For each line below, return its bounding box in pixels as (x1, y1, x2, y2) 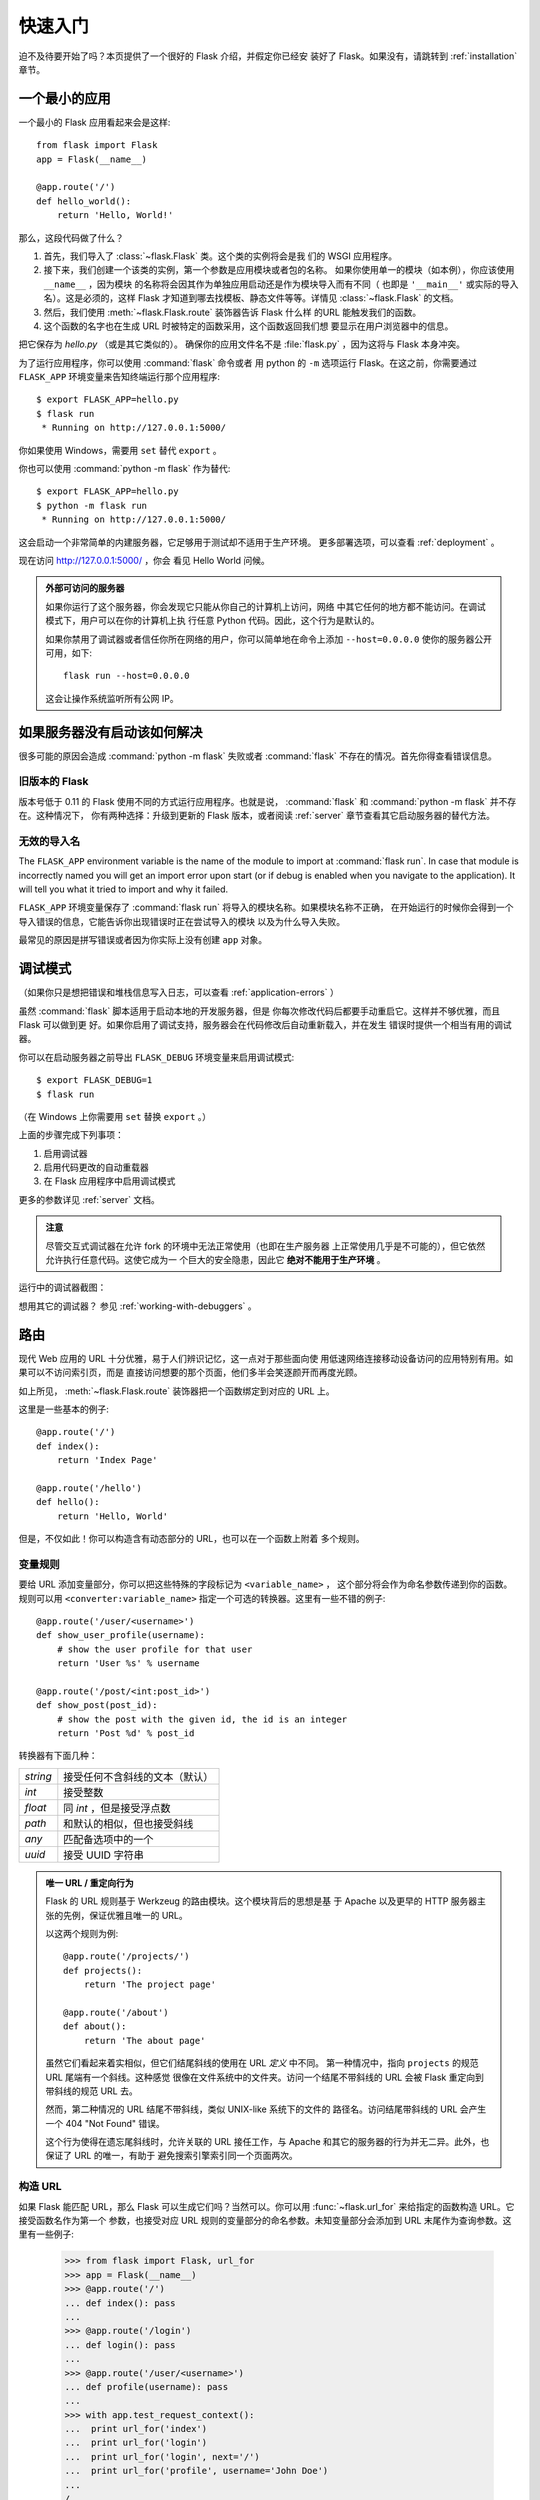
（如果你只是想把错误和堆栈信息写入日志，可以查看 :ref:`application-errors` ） (18, 986, 339, 999)
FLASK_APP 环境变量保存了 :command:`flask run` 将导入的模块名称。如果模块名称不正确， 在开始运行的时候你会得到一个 (18, 901, 514, 914)
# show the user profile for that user (56, 1643, 253, 1655)
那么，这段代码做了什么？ (18, 231, 124, 244)
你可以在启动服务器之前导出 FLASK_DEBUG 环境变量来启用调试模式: (18, 1051, 295, 1063)
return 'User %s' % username (56, 1658, 200, 1669)
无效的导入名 (18, 834, 81, 848)
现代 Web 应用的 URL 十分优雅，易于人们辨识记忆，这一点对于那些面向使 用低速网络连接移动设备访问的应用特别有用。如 (18, 1352, 514, 1364)
